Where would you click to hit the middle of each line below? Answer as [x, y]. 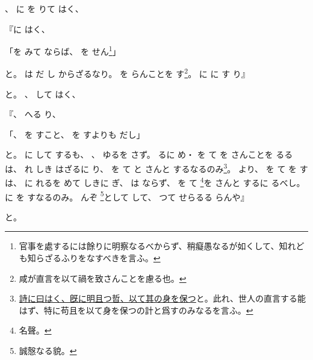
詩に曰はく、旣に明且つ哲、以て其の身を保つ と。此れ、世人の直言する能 [162, 298]
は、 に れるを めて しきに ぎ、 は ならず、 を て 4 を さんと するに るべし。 [155, 182]
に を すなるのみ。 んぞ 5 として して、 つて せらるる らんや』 [127, 196]
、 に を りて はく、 [44, 8]
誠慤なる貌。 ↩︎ [48, 350]
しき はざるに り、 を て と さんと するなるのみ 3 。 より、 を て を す [172, 168]
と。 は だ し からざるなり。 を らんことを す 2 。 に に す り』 [127, 73]
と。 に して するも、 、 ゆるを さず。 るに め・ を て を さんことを [139, 154]
